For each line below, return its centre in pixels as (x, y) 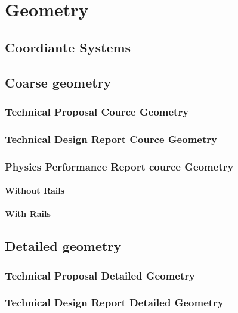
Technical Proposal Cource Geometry (97, 111)
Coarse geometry (58, 82)
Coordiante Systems (68, 47)
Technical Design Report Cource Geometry (111, 139)
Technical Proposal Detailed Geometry (100, 275)
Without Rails (35, 190)
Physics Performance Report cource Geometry (119, 166)
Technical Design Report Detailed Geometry (114, 303)
